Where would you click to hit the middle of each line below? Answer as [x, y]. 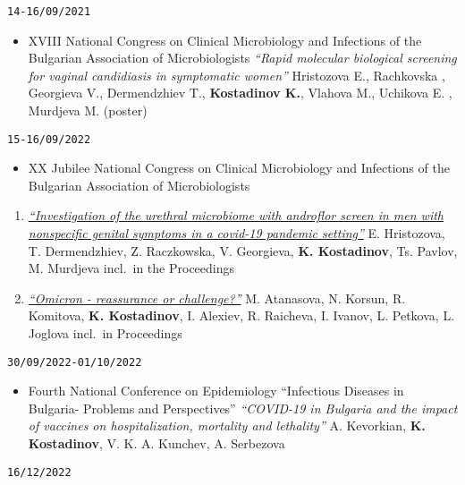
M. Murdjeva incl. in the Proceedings [131, 268]
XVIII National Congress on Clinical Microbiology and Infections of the [225, 40]
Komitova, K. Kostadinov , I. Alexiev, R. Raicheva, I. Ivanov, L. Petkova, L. [241, 315]
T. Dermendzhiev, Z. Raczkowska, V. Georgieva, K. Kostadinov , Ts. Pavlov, [243, 250]
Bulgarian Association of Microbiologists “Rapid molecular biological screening [242, 58]
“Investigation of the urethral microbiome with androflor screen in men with [236, 215]
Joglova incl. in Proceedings [105, 333]
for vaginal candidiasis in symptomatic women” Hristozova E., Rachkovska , [237, 75]
